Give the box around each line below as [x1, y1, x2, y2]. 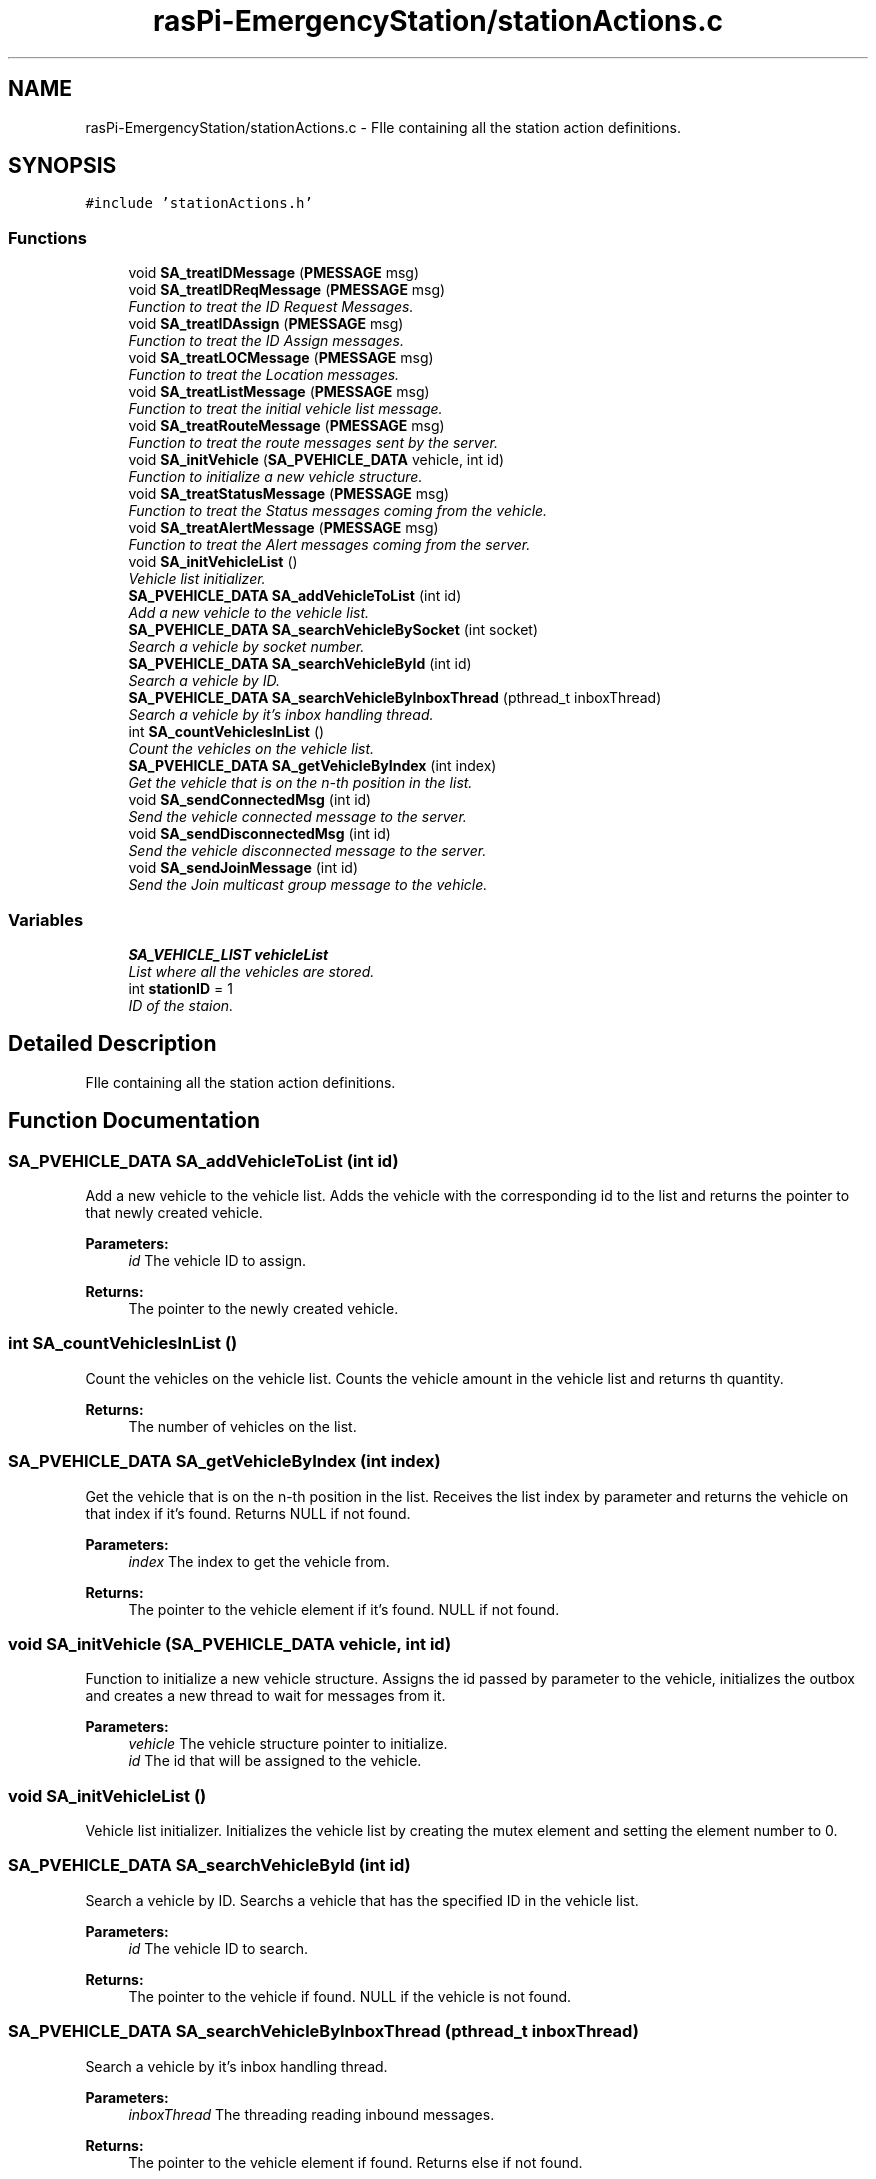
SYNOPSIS [8, 153, 117, 179]
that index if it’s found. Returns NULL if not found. [85, 1504, 411, 1522]
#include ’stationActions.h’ [85, 195, 313, 212]
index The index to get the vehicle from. [128, 1552, 390, 1570]
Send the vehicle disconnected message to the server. [128, 842, 487, 860]
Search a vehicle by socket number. [128, 638, 365, 656]
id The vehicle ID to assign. [128, 1252, 307, 1269]
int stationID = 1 [128, 979, 233, 997]
